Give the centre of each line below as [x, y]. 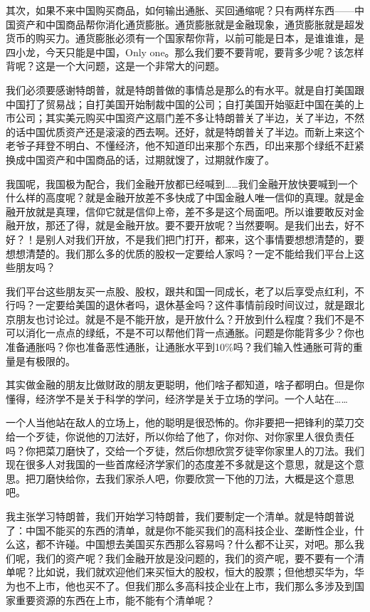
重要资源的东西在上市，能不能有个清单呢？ [115, 600]
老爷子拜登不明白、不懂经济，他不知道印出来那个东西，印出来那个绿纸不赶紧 [185, 146]
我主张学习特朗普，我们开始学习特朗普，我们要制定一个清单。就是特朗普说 [180, 516]
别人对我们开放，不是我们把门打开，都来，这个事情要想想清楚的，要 [205, 239]
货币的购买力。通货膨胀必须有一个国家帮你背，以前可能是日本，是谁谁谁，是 [185, 38]
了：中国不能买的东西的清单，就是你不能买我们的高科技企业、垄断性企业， [180, 530]
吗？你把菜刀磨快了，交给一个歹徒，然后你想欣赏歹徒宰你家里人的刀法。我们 [185, 450]
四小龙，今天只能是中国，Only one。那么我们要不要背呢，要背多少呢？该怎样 [185, 52]
